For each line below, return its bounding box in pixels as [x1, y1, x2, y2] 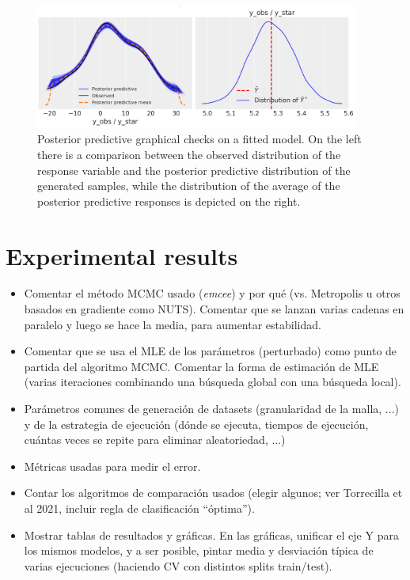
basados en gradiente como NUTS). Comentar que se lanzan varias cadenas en [24, 301, 404, 317]
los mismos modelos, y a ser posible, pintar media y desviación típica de [24, 542, 374, 559]
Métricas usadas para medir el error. [24, 457, 201, 474]
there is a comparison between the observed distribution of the [37, 146, 341, 162]
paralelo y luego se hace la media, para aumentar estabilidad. [24, 316, 321, 332]
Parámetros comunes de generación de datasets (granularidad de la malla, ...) [24, 400, 399, 417]
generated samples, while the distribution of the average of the [37, 177, 340, 194]
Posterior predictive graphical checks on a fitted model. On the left [37, 131, 362, 147]
